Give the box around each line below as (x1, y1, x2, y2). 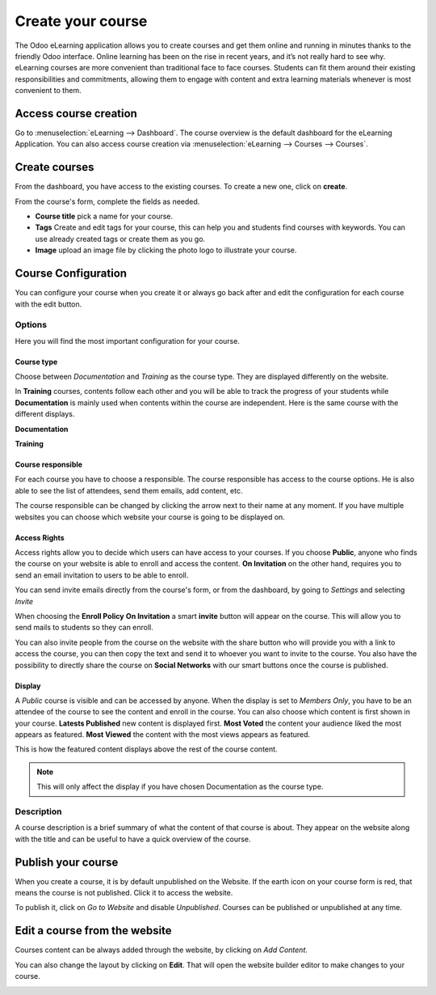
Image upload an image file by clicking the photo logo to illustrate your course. (35, 245, 297, 255)
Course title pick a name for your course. (35, 211, 174, 222)
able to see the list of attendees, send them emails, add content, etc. (15, 485, 243, 495)
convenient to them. (15, 86, 82, 95)
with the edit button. (15, 299, 82, 309)
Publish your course (15, 855, 119, 869)
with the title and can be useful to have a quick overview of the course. (15, 834, 251, 844)
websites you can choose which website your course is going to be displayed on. (15, 512, 286, 522)
